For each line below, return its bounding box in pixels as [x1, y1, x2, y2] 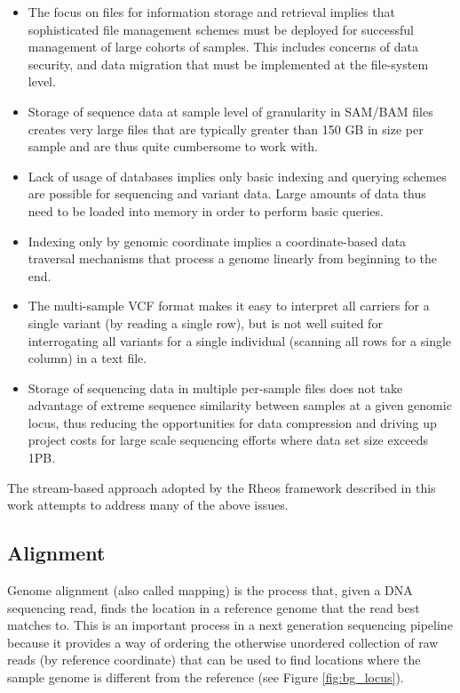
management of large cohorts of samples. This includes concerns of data [28, 37, 419, 56]
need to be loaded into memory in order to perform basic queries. [28, 201, 384, 220]
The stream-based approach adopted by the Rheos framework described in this [7, 478, 436, 496]
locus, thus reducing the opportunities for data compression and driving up [28, 413, 437, 431]
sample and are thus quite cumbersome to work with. [28, 137, 319, 156]
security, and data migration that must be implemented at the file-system [28, 54, 429, 73]
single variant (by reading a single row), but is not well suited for [28, 313, 383, 332]
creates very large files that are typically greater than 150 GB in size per [28, 119, 424, 138]
